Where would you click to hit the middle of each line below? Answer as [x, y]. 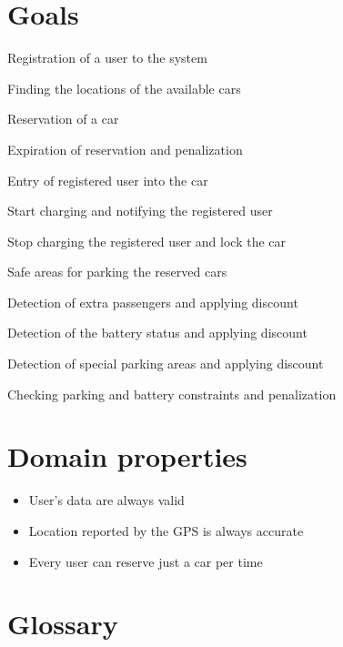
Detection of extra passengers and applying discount [153, 302]
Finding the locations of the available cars [124, 88]
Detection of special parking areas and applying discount [166, 364]
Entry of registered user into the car [108, 180]
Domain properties [127, 456]
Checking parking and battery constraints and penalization [172, 394]
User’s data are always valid [106, 500]
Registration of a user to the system [107, 58]
